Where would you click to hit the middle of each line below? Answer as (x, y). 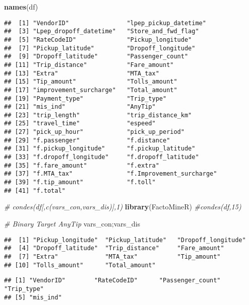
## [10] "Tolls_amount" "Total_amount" (80, 265)
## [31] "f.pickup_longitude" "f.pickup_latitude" (100, 149)
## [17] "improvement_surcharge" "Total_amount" (91, 90)
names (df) (21, 7)
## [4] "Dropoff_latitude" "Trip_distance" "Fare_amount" (114, 248)
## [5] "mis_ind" (33, 297)
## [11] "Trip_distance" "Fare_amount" (89, 65)
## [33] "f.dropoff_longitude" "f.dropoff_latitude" (102, 157)
